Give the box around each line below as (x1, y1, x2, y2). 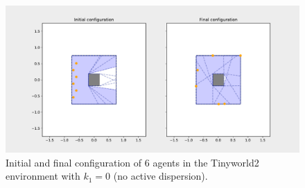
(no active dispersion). (113, 169, 208, 183)
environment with (6, 169, 80, 183)
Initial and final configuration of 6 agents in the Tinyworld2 (6, 155, 259, 169)
